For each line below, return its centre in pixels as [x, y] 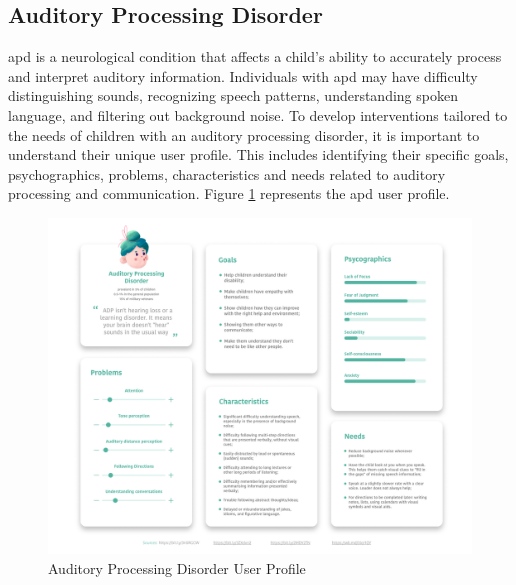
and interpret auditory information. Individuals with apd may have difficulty [243, 75]
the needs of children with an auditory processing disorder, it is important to [244, 134]
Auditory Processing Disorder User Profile [177, 567]
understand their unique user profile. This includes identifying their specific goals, [258, 154]
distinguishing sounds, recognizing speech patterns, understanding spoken [233, 95]
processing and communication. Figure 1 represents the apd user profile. [229, 193]
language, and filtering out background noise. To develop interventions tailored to [258, 114]
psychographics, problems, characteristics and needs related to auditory [227, 173]
